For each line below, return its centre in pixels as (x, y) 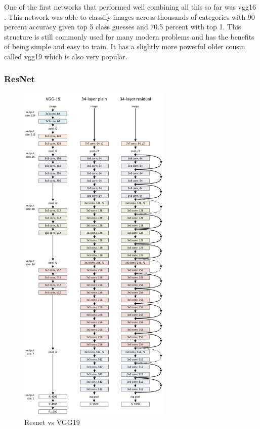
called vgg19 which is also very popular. (66, 56)
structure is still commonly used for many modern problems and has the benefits (129, 36)
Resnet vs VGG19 (52, 422)
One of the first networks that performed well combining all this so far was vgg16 (130, 7)
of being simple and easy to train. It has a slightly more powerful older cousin (125, 46)
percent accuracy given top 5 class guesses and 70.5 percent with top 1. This (123, 27)
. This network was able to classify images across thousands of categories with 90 (129, 16)
